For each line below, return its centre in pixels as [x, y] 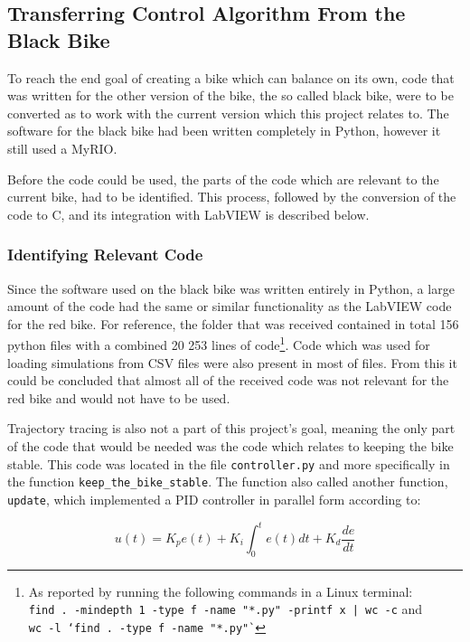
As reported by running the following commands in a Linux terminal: [221, 591]
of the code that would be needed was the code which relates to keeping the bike [230, 445]
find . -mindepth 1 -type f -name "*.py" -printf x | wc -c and [226, 609]
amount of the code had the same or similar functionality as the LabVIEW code [230, 306]
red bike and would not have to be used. [119, 397]
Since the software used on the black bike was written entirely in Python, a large [231, 288]
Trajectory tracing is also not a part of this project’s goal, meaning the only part [231, 428]
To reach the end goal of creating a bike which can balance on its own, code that [231, 77]
